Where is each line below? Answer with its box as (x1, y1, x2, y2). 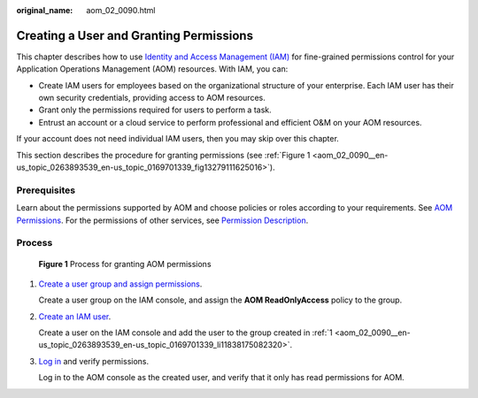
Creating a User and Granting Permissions (16, 27, 254, 43)
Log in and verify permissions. (38, 356, 150, 366)
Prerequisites (16, 184, 75, 196)
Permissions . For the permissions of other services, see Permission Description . (16, 215, 309, 226)
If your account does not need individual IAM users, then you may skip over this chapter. (16, 134, 340, 144)
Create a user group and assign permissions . (38, 279, 203, 289)
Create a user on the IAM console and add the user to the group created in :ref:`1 (38, 327, 334, 338)
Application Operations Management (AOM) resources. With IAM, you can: (16, 64, 289, 74)
